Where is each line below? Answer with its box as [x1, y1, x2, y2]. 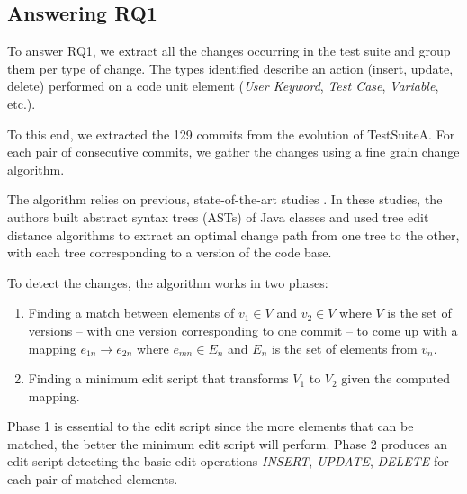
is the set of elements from [271, 338, 418, 357]
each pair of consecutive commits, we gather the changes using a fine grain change [7, 142, 460, 161]
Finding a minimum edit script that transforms [28, 369, 289, 388]
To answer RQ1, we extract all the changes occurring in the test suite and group [7, 41, 451, 60]
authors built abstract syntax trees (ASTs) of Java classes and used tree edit [7, 207, 429, 226]
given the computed [341, 369, 450, 388]
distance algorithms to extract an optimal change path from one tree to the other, [7, 225, 460, 244]
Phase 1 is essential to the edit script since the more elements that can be [7, 417, 414, 436]
